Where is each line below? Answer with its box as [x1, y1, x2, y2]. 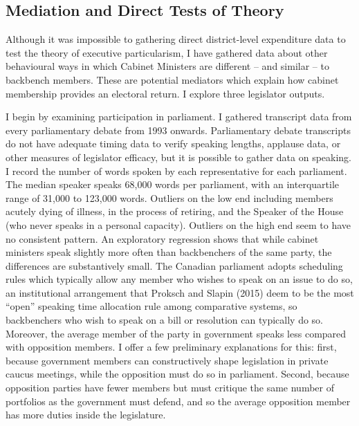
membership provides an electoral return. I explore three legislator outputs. [6, 86, 325, 100]
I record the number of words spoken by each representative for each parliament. [6, 163, 347, 178]
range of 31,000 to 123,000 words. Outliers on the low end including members [6, 190, 333, 205]
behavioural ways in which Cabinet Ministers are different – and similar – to [6, 59, 329, 73]
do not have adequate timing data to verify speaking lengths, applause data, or [6, 136, 341, 151]
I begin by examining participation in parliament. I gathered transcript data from [6, 109, 352, 124]
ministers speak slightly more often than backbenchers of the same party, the [6, 245, 332, 259]
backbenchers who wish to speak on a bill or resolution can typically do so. [6, 313, 324, 327]
